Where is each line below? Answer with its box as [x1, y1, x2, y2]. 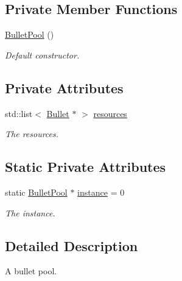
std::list [5, 107, 33, 119]
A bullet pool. [5, 265, 57, 277]
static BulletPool [5, 185, 68, 198]
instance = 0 [77, 185, 125, 198]
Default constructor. [5, 48, 80, 61]
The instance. [5, 206, 55, 219]
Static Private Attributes [5, 157, 166, 176]
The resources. [5, 127, 59, 140]
